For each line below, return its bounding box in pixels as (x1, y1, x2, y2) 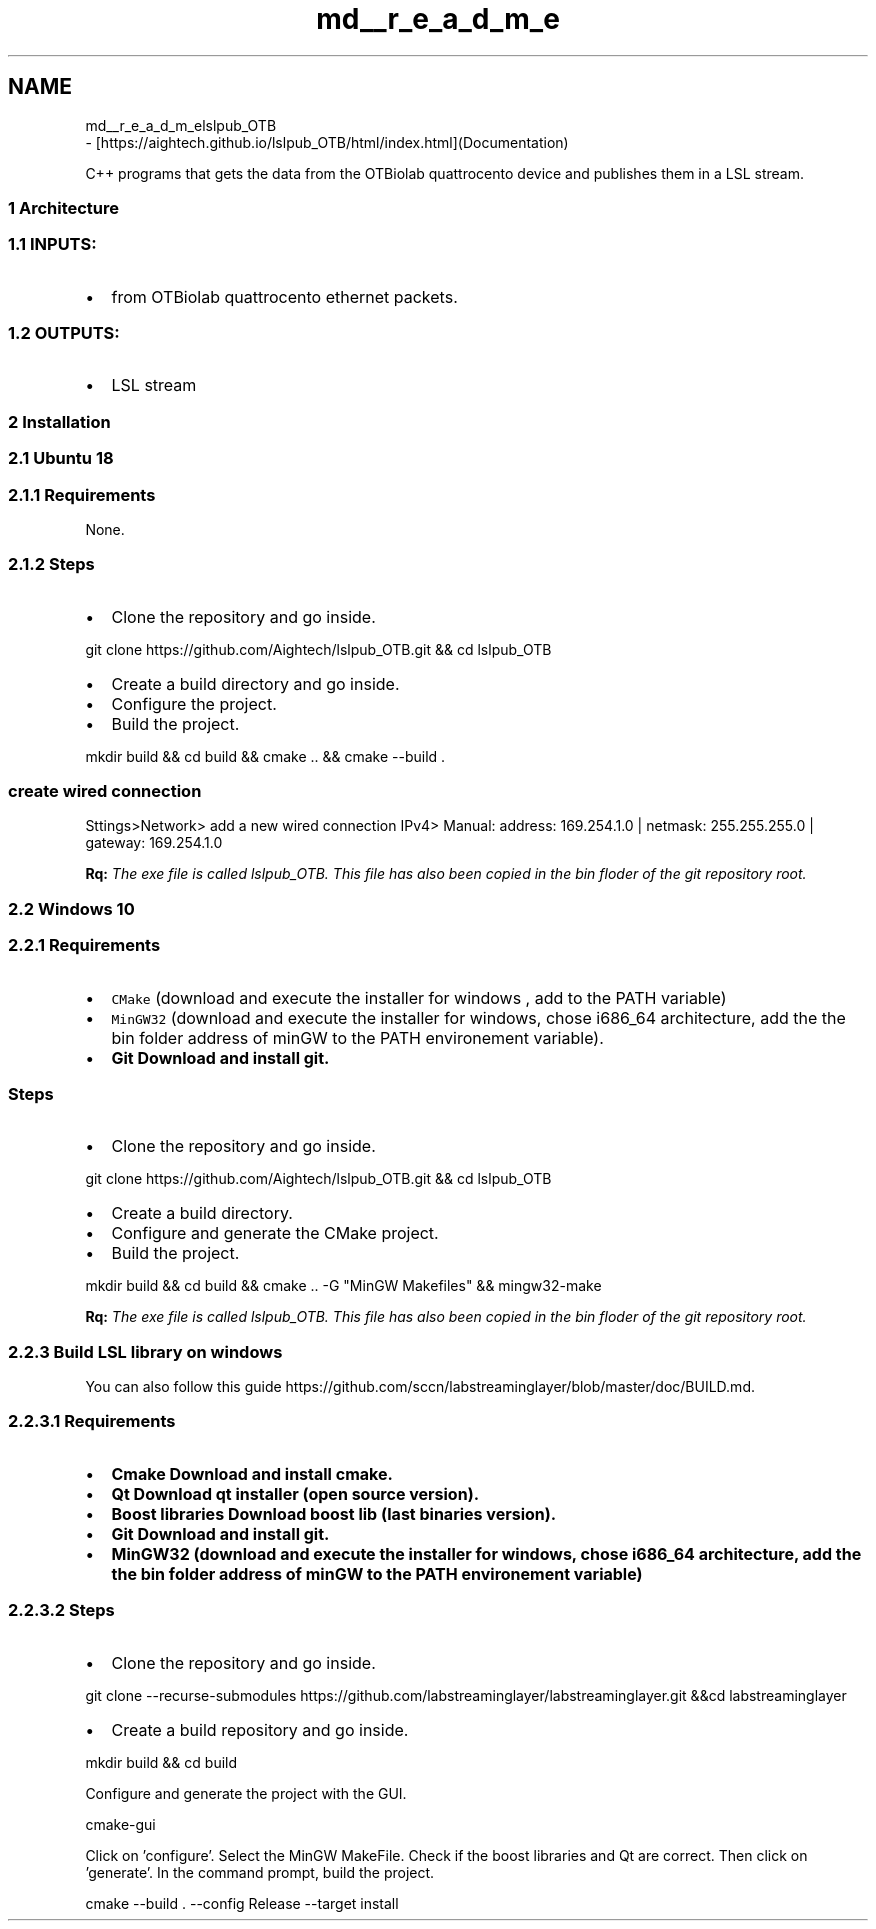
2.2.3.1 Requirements (8, 1411, 176, 1432)
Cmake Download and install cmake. (111, 1463, 393, 1484)
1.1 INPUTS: (8, 234, 97, 255)
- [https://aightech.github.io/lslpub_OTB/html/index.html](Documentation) (85, 133, 569, 151)
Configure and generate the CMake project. (111, 1223, 439, 1244)
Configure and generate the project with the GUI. (85, 1784, 407, 1802)
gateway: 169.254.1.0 (85, 834, 223, 852)
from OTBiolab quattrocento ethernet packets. (111, 286, 458, 307)
